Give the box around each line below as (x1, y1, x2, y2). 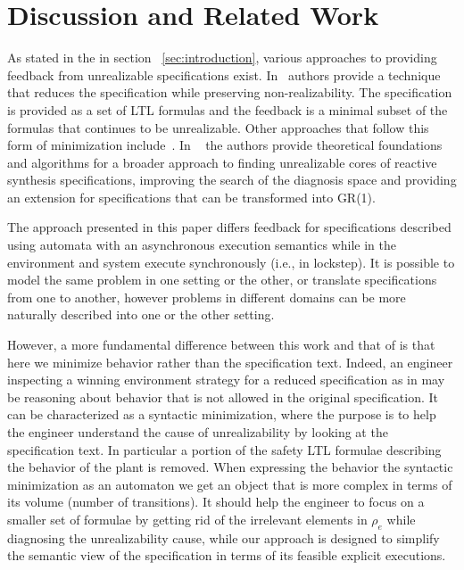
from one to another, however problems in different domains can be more (7, 287, 406, 306)
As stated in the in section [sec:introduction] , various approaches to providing (7, 48, 437, 67)
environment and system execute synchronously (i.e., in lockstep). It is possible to (7, 252, 455, 271)
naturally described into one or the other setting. (7, 305, 275, 324)
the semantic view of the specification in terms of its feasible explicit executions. (7, 546, 446, 565)
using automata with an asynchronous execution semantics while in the (7, 235, 396, 254)
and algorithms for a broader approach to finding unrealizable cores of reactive (7, 153, 437, 171)
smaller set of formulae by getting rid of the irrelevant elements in (7, 509, 368, 528)
